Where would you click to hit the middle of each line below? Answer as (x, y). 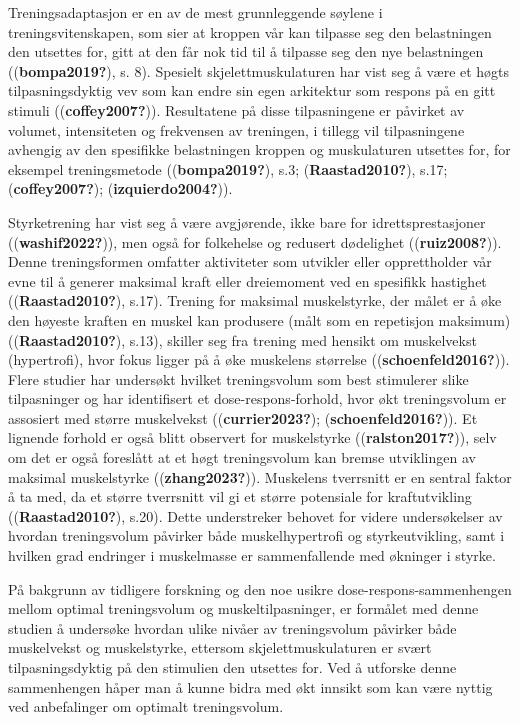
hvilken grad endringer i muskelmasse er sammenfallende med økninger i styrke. (252, 555)
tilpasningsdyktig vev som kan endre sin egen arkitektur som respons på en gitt (252, 90)
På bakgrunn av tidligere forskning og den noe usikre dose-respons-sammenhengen (260, 588)
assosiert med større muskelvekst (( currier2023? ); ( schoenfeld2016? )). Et (243, 417)
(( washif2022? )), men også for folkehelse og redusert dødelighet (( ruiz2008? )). (255, 241)
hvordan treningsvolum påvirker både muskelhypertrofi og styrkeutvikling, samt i (256, 535)
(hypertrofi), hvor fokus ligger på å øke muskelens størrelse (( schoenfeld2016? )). (259, 359)
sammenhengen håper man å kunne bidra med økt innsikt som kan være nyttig (250, 686)
